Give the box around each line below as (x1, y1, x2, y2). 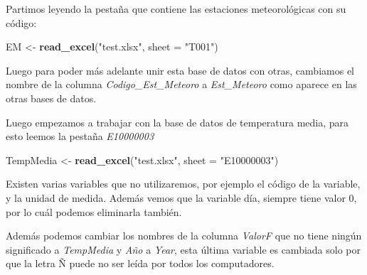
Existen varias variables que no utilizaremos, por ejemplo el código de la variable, (6, 176, 361, 191)
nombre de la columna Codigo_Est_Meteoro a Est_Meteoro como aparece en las (6, 77, 357, 92)
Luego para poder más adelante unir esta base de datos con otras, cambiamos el (6, 63, 354, 77)
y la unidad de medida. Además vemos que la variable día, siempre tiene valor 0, (6, 190, 357, 205)
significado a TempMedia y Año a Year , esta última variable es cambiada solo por (6, 242, 361, 257)
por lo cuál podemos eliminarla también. (6, 204, 182, 219)
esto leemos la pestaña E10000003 (6, 129, 154, 144)
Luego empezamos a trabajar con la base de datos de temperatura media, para (6, 114, 349, 129)
